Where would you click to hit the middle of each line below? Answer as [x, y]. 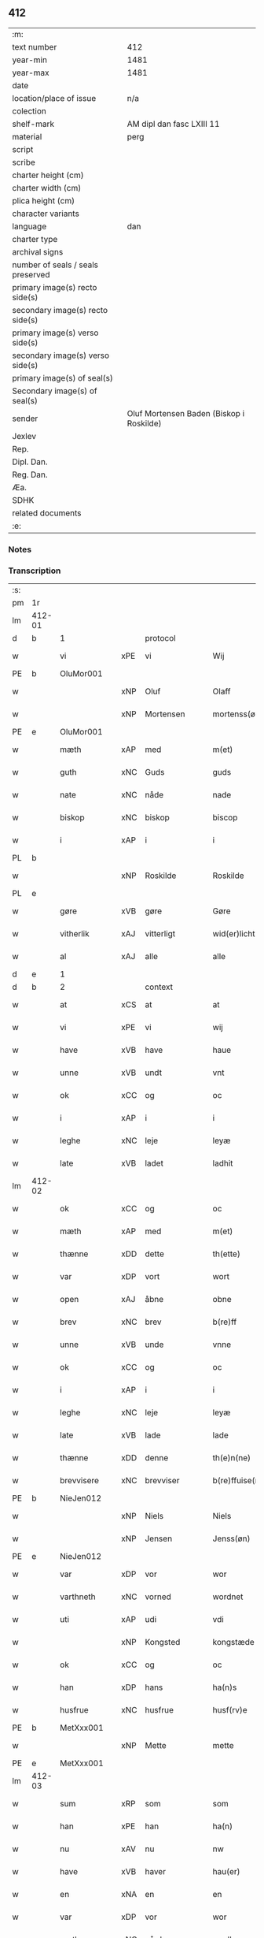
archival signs [38, 251]
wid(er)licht [234, 934]
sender [25, 418]
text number [35, 46]
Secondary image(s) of [55, 391]
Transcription [35, 571]
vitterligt [160, 934]
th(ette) [227, 1254]
